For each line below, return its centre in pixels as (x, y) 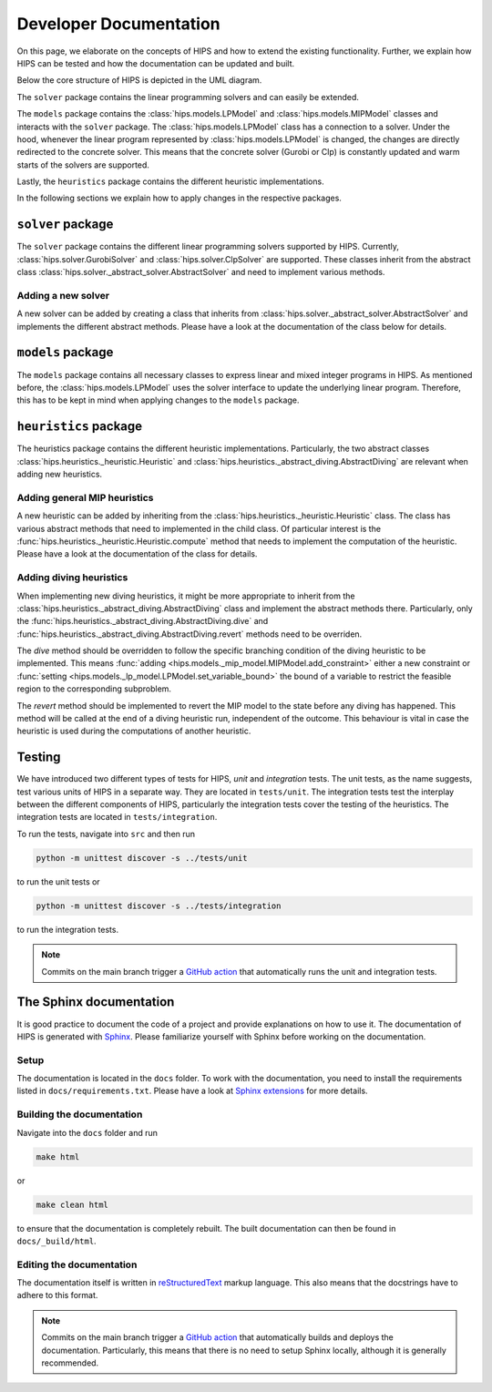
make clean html (72, 1204)
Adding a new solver (63, 295)
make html (58, 1157)
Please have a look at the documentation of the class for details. (137, 554)
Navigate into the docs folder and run (87, 1132)
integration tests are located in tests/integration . (117, 817)
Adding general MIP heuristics (85, 497)
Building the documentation (80, 1114)
